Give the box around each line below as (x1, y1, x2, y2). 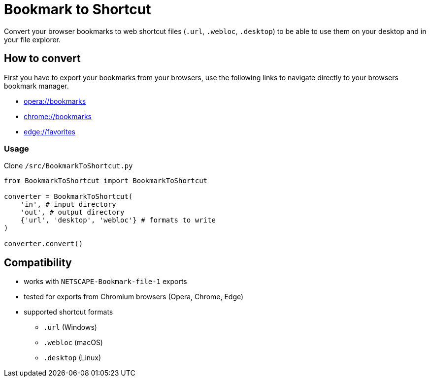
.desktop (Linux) (43, 353, 101, 362)
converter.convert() (4, 240, 83, 248)
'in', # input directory (20, 200, 116, 209)
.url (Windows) (43, 323, 97, 332)
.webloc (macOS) (43, 338, 103, 347)
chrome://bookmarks (24, 112, 92, 121)
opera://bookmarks (24, 96, 86, 105)
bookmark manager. (4, 81, 69, 90)
